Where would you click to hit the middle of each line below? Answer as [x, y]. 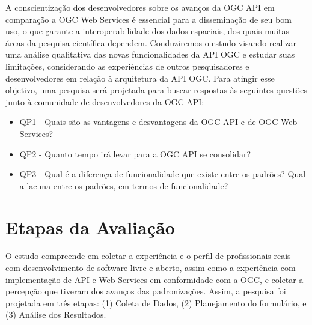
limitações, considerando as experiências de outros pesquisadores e [127, 66]
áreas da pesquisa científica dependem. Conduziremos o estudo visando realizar [151, 42]
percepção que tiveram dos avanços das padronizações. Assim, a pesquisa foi [146, 291]
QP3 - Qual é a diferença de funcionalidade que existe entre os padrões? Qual [163, 174]
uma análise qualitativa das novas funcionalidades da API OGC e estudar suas [150, 54]
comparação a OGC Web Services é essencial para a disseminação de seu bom [148, 19]
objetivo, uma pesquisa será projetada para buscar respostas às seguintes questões [156, 90]
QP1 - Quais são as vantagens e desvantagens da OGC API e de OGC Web [158, 122]
